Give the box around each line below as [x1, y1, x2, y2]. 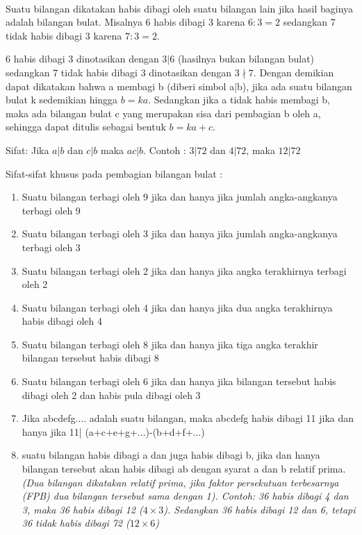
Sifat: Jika [6, 142, 49, 157]
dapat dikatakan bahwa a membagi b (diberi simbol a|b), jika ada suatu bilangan [6, 78, 352, 93]
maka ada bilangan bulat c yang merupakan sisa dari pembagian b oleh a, [6, 105, 321, 120]
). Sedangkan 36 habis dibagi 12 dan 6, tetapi [163, 502, 356, 516]
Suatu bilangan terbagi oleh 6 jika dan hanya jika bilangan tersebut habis [22, 374, 336, 389]
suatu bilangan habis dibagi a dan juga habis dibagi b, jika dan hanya [22, 448, 320, 462]
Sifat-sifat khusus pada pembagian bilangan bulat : [6, 166, 223, 180]
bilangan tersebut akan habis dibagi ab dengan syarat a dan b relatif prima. [22, 461, 346, 476]
